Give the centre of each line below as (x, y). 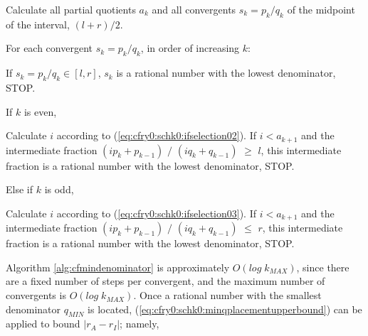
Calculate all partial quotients (71, 9)
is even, (40, 111)
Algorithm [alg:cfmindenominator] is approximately (118, 267)
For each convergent (49, 48)
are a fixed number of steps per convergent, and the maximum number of (165, 281)
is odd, (59, 189)
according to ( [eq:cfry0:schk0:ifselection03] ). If (156, 213)
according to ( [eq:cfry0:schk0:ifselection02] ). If (156, 135)
